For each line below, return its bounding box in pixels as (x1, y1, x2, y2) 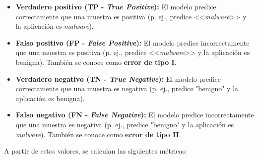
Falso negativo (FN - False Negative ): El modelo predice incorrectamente (15, 109, 254, 120)
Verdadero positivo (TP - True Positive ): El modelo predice (15, 1, 216, 11)
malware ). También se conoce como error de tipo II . (15, 129, 181, 139)
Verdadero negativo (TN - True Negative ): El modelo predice (15, 73, 221, 84)
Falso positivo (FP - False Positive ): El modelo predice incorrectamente (15, 37, 250, 48)
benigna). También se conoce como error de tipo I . (15, 56, 177, 67)
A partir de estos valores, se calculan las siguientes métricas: (4, 146, 187, 156)
